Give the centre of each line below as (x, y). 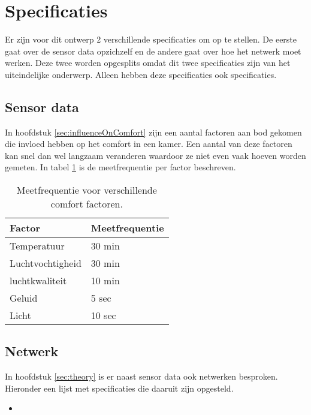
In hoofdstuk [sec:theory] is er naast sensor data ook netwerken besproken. (141, 376)
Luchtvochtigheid (46, 263)
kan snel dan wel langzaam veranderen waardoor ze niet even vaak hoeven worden (155, 155)
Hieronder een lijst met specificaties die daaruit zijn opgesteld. (119, 388)
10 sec (103, 315)
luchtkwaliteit (38, 281)
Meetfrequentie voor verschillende (87, 190)
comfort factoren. (87, 204)
